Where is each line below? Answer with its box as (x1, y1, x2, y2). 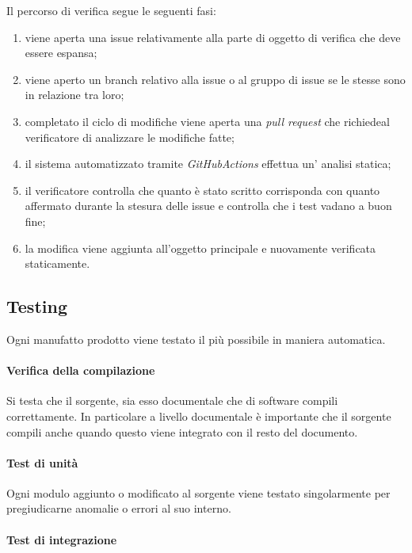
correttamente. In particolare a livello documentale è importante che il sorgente (6, 407, 391, 424)
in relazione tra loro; (25, 86, 124, 103)
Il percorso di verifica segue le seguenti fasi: (6, 2, 216, 18)
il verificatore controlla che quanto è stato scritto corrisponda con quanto (25, 181, 380, 198)
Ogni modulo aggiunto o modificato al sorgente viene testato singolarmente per (6, 484, 391, 501)
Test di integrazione (6, 531, 117, 547)
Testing (6, 294, 67, 318)
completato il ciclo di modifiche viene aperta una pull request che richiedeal (25, 113, 390, 129)
